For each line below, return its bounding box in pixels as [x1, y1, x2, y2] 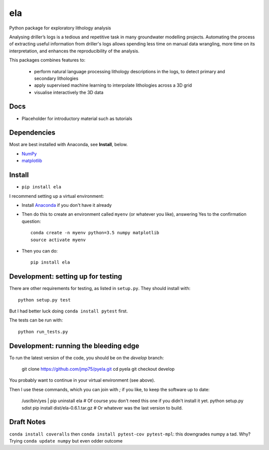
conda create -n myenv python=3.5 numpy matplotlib [30, 230, 159, 236]
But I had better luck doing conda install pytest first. [9, 308, 128, 314]
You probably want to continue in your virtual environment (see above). [9, 377, 155, 383]
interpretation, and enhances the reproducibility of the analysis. [9, 48, 139, 54]
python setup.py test [18, 297, 71, 302]
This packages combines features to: [9, 57, 86, 63]
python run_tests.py [18, 329, 68, 334]
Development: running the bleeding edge [9, 341, 139, 350]
